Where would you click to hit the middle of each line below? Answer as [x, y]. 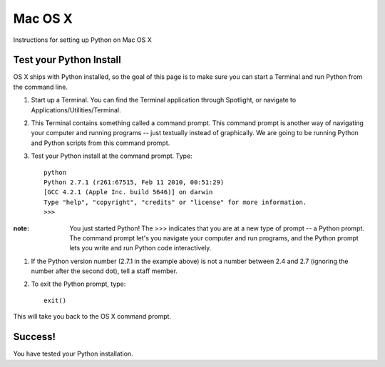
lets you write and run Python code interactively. [140, 248]
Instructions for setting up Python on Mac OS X [83, 40]
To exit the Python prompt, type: [78, 284]
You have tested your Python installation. [73, 354]
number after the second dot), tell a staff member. [104, 271]
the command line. [40, 87]
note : [21, 228]
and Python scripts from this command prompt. [101, 143]
